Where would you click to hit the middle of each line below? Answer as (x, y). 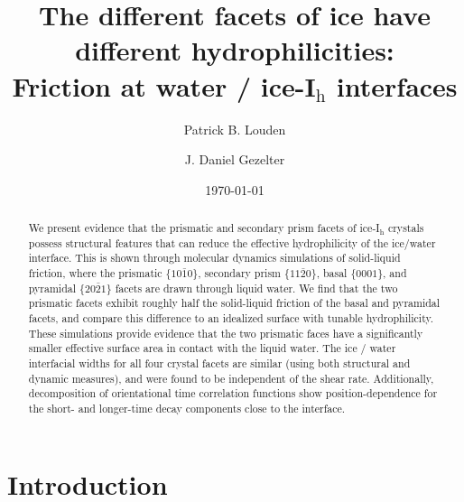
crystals (406, 228)
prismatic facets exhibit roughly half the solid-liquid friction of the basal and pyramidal (234, 303)
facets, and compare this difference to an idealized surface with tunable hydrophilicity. (231, 318)
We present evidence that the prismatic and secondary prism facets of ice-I (204, 228)
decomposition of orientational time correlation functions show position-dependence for (233, 393)
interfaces (397, 85)
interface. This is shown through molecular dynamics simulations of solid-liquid (214, 258)
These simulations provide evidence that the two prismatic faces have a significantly (226, 333)
